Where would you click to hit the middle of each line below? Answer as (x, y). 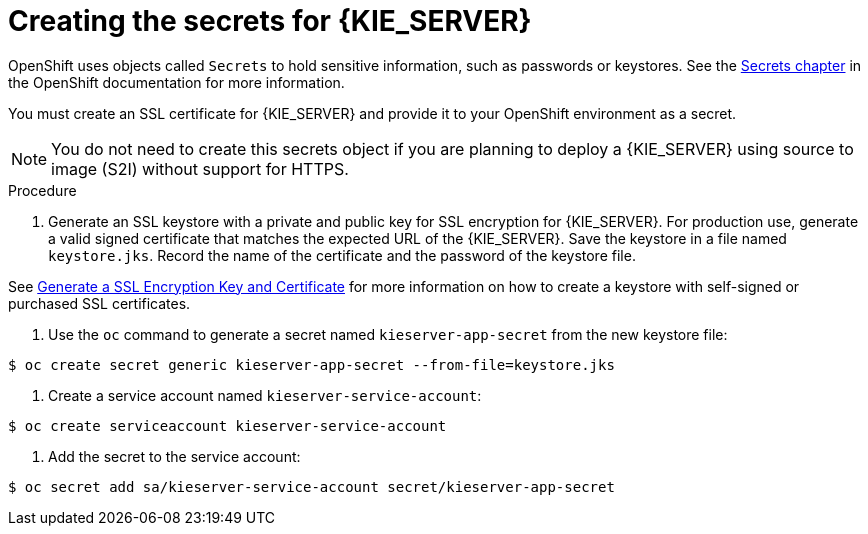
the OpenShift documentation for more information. (176, 82)
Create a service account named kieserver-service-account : (265, 395)
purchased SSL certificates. (99, 303)
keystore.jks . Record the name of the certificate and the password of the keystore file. (342, 255)
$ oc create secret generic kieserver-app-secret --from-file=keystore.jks (311, 364)
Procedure (42, 190)
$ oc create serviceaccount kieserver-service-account (227, 425)
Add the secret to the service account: (174, 456)
